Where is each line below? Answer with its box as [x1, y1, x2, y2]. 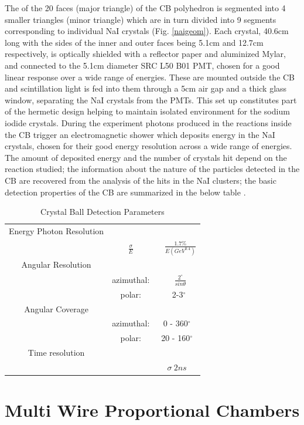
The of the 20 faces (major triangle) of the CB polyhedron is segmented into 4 [5, 2, 286, 14]
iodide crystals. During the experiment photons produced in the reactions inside [5, 116, 292, 129]
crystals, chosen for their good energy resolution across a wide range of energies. [5, 140, 292, 152]
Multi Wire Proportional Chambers [5, 398, 300, 422]
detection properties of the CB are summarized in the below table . [5, 185, 246, 198]
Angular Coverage [24, 302, 88, 315]
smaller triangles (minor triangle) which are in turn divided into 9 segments [5, 13, 276, 25]
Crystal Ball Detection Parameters [40, 205, 165, 218]
